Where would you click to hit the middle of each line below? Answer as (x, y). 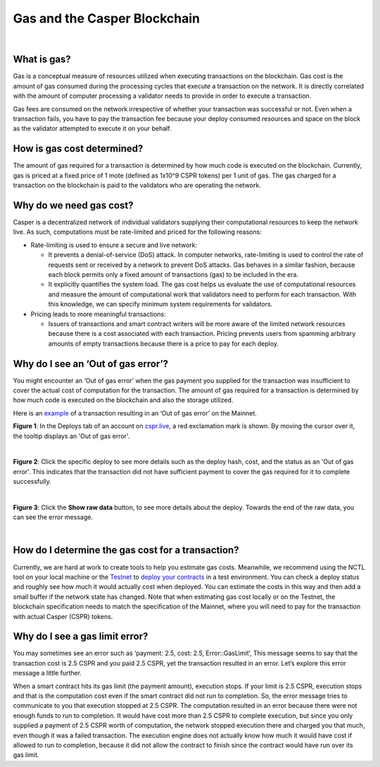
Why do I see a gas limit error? (81, 636)
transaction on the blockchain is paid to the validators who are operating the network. (137, 185)
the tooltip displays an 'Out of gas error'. (71, 436)
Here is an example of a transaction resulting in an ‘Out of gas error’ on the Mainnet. (135, 413)
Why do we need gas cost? (73, 205)
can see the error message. (53, 517)
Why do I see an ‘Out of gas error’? (91, 364)
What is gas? (42, 60)
